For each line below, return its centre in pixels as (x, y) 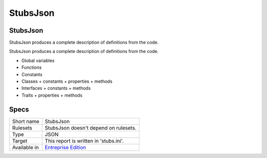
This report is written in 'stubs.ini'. (84, 141)
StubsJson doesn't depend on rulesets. (90, 128)
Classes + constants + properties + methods (67, 81)
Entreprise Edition (66, 147)
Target (20, 141)
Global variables (38, 60)
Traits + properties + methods (52, 95)
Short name (26, 121)
